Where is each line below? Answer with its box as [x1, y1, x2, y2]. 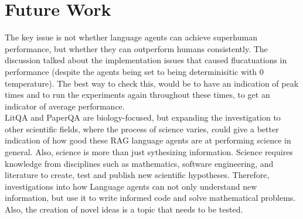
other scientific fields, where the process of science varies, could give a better [5, 122, 279, 135]
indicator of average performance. [5, 100, 125, 112]
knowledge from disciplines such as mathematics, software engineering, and [5, 157, 274, 169]
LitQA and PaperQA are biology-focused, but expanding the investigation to [5, 111, 281, 124]
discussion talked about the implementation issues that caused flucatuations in [5, 54, 287, 66]
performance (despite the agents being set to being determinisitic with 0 [5, 65, 264, 77]
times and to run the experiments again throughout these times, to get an [5, 88, 270, 101]
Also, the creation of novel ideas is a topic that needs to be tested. [5, 203, 243, 215]
